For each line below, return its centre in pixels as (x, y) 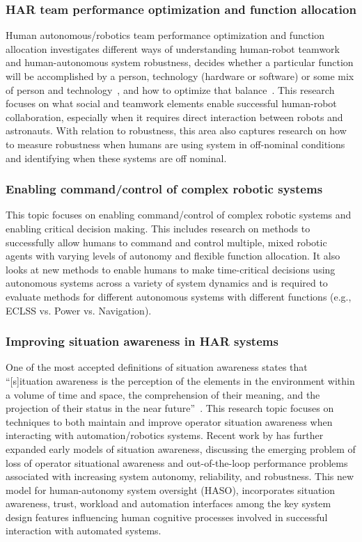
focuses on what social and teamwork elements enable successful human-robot (171, 103)
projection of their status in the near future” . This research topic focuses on (170, 408)
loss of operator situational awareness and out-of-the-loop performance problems (177, 462)
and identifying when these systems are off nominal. (116, 158)
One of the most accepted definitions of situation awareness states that (157, 367)
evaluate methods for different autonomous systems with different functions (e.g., (179, 296)
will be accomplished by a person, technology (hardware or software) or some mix (180, 76)
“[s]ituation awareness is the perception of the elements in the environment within (180, 380)
